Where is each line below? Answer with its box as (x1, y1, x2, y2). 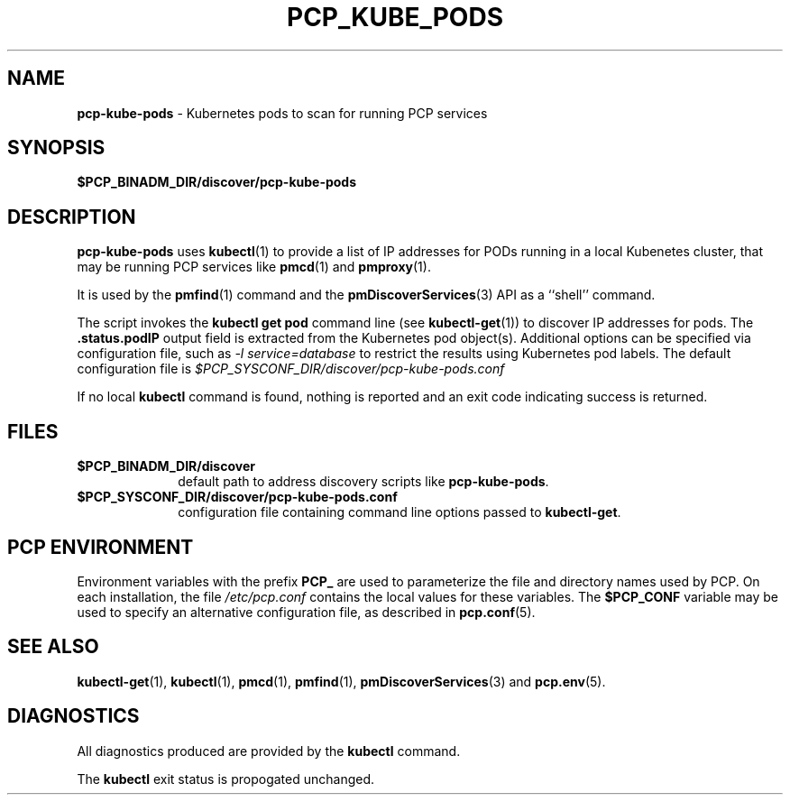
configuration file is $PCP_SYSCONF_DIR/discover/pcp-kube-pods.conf (77, 361, 505, 377)
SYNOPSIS (7, 136, 106, 160)
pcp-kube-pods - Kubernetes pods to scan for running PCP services (77, 105, 488, 121)
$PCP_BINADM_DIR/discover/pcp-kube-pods (77, 174, 357, 190)
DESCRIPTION (7, 205, 136, 228)
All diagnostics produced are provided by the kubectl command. (77, 742, 461, 759)
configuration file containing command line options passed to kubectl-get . (178, 504, 621, 521)
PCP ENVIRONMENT (7, 535, 194, 558)
